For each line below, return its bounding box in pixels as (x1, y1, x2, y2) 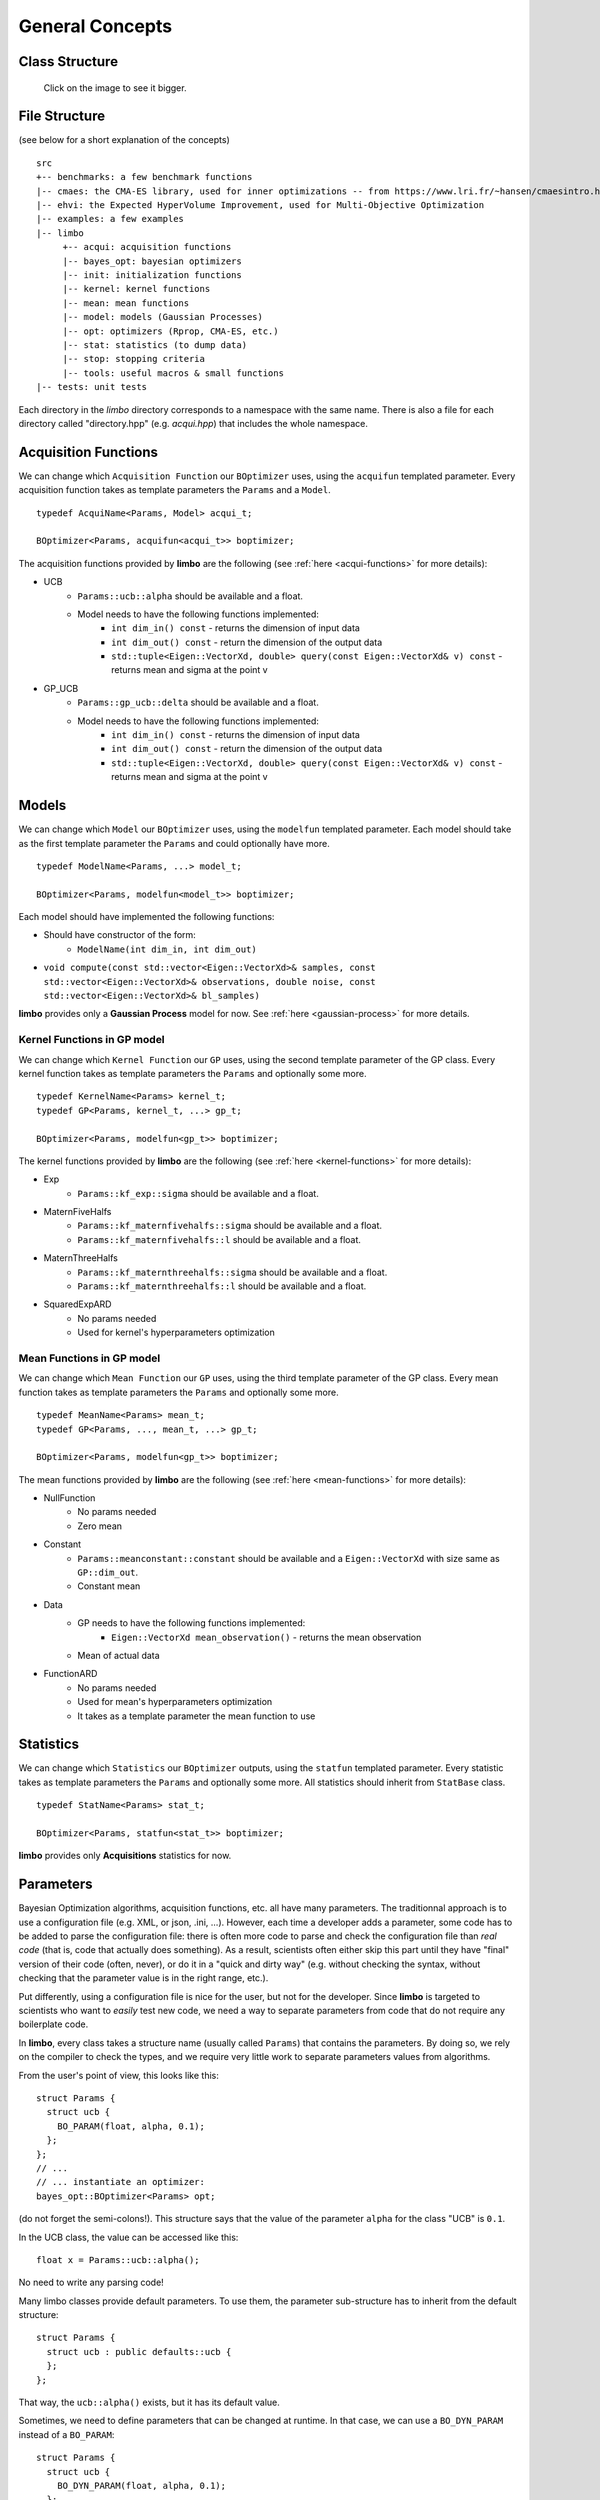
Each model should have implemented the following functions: (18, 911, 275, 923)
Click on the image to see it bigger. (43, 81, 187, 94)
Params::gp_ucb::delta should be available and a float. (77, 696, 319, 709)
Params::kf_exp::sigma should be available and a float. (77, 1187, 319, 1199)
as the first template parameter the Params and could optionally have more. (18, 837, 330, 849)
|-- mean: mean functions (62, 297, 190, 309)
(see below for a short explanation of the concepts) (18, 134, 230, 146)
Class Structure (18, 53, 119, 70)
